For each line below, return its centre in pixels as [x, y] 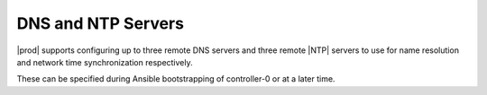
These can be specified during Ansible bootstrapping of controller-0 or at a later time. [176, 79]
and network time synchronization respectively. [105, 62]
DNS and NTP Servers [101, 23]
